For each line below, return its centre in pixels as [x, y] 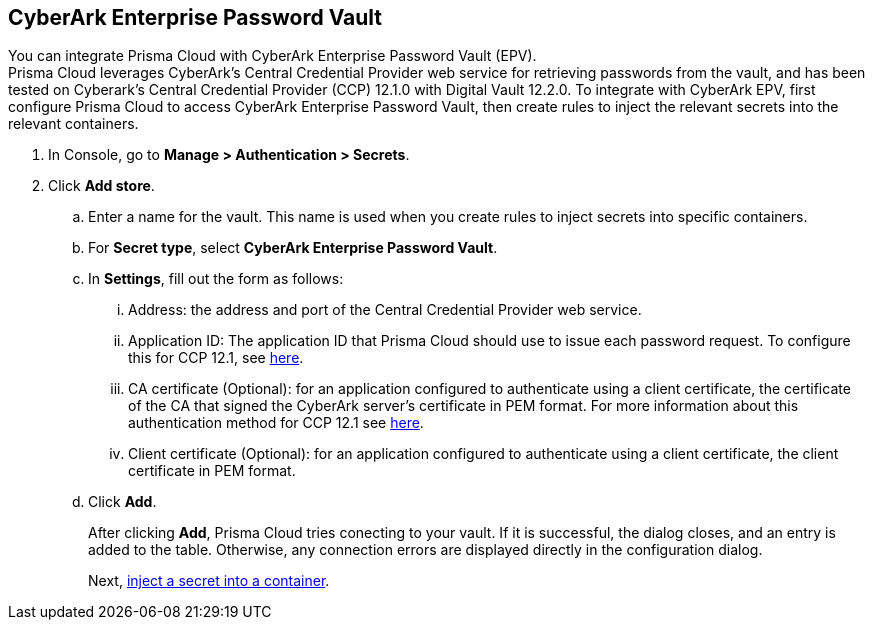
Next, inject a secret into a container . [209, 581]
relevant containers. [73, 124]
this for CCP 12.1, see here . [216, 358]
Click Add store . [101, 186]
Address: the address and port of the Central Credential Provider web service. [385, 310]
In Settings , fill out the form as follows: [216, 279]
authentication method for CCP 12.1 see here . [276, 423]
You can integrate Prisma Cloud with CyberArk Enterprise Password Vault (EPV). [272, 56]
